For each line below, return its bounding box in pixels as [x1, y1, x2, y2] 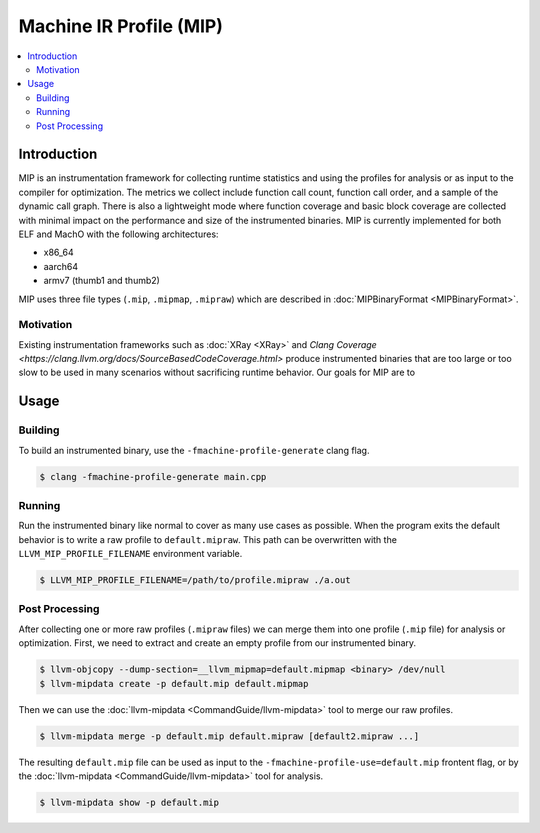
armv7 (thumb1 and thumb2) [43, 275, 160, 287]
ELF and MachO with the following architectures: [18, 228, 219, 240]
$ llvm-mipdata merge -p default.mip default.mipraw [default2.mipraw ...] [39, 730, 420, 742]
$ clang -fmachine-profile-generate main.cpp [39, 471, 267, 482]
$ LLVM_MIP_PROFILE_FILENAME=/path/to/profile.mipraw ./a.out [39, 575, 351, 586]
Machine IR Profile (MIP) [18, 15, 224, 37]
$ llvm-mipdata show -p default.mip [39, 796, 220, 808]
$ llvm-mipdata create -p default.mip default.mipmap [39, 678, 309, 689]
